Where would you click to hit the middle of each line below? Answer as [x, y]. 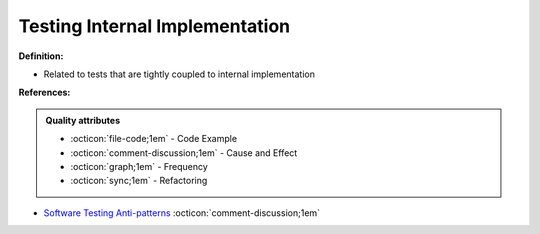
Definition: [41, 56]
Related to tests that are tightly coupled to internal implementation [179, 74]
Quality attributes [82, 120]
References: [44, 92]
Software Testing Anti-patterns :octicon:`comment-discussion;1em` [181, 212]
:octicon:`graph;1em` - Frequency [139, 166]
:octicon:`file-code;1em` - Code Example [154, 139]
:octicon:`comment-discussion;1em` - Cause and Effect [184, 152]
